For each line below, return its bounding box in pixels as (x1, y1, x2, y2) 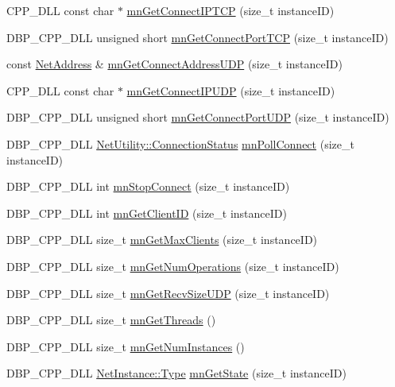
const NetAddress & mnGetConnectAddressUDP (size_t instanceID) (6, 56, 343, 72)
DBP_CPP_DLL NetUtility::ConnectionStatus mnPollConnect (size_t (6, 135, 354, 152)
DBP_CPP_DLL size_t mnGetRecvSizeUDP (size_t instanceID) (6, 284, 330, 301)
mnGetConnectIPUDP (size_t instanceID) (126, 82, 335, 99)
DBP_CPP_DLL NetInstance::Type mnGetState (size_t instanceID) (6, 365, 347, 381)
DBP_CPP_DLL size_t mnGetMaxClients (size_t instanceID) (6, 231, 318, 248)
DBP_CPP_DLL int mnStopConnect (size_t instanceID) (6, 178, 290, 195)
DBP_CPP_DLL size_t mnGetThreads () (6, 312, 216, 328)
